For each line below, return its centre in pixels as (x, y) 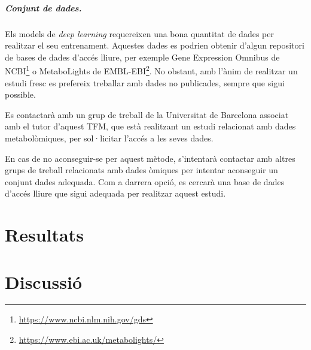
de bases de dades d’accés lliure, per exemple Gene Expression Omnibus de (142, 57)
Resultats (44, 235)
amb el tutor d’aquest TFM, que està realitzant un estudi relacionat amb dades (150, 126)
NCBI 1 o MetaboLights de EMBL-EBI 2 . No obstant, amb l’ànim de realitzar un (151, 70)
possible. (20, 94)
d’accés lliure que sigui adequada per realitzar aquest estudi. (115, 193)
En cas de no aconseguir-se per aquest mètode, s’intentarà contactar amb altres (150, 158)
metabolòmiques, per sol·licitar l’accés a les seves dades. (109, 138)
